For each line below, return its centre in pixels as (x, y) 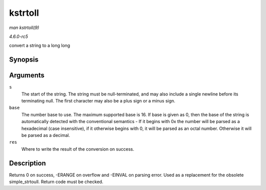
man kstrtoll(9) (24, 28)
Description (28, 163)
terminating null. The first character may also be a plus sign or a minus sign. (99, 101)
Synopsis (24, 60)
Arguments (27, 76)
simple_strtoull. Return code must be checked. (56, 182)
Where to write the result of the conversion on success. (78, 149)
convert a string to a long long (40, 46)
